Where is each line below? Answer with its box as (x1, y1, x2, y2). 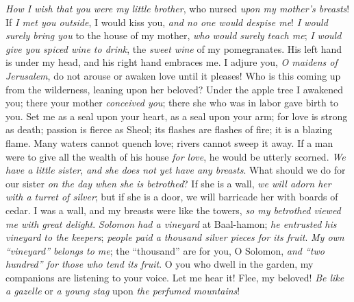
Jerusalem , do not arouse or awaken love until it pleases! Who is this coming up (5, 68, 341, 82)
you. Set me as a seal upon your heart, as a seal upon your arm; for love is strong (5, 108, 348, 123)
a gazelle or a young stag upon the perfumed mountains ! (5, 283, 240, 298)
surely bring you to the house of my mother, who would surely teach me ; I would (5, 28, 342, 43)
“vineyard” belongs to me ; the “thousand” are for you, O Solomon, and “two (5, 243, 325, 257)
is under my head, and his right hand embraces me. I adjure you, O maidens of (5, 55, 338, 69)
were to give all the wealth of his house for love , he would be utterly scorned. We (5, 149, 346, 163)
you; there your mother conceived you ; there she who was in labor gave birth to (5, 95, 338, 110)
